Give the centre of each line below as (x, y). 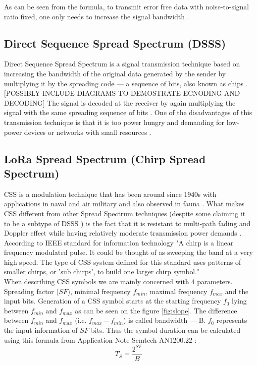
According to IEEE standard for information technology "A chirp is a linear (119, 242)
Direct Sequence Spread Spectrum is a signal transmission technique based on (122, 64)
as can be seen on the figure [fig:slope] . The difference (156, 310)
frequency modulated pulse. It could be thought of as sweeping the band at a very (128, 252)
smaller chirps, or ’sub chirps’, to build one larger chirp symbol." (102, 272)
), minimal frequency (99, 291)
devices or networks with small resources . (88, 132)
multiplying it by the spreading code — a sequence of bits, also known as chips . (126, 83)
